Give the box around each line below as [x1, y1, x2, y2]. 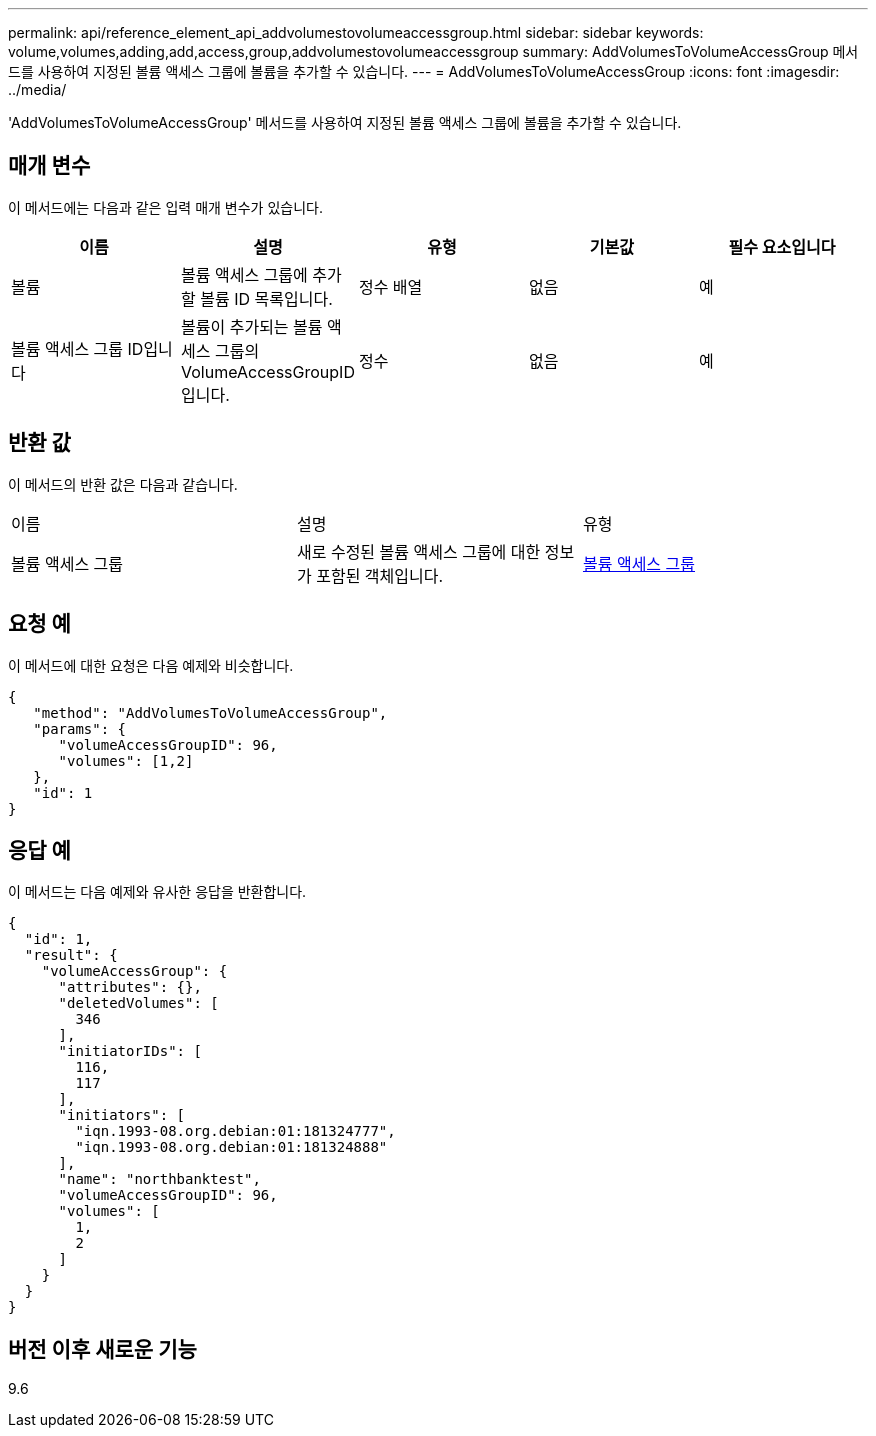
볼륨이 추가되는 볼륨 [181, 316, 323, 337]
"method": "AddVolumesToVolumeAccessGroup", [33, 704, 388, 721]
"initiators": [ [58, 1107, 186, 1124]
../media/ [8, 81, 67, 98]
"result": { [24, 947, 118, 964]
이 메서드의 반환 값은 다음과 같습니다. [8, 475, 238, 493]
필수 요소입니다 [728, 236, 836, 257]
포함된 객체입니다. [316, 565, 444, 586]
